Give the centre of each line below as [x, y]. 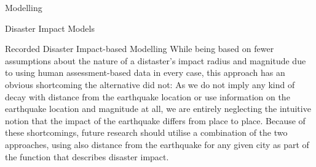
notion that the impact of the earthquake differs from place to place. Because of [155, 120]
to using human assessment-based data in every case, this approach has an [145, 72]
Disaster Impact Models [50, 28]
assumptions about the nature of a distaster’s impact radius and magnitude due [156, 60]
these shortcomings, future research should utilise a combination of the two [146, 132]
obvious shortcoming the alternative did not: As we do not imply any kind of [150, 84]
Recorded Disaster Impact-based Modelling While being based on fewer [140, 49]
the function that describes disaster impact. [87, 156]
